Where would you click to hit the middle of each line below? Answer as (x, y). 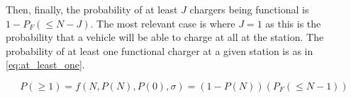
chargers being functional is (249, 9)
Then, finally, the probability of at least (92, 9)
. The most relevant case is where (163, 23)
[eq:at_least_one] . (45, 65)
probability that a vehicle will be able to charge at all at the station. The (165, 37)
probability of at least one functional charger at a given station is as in (160, 50)
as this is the (293, 23)
